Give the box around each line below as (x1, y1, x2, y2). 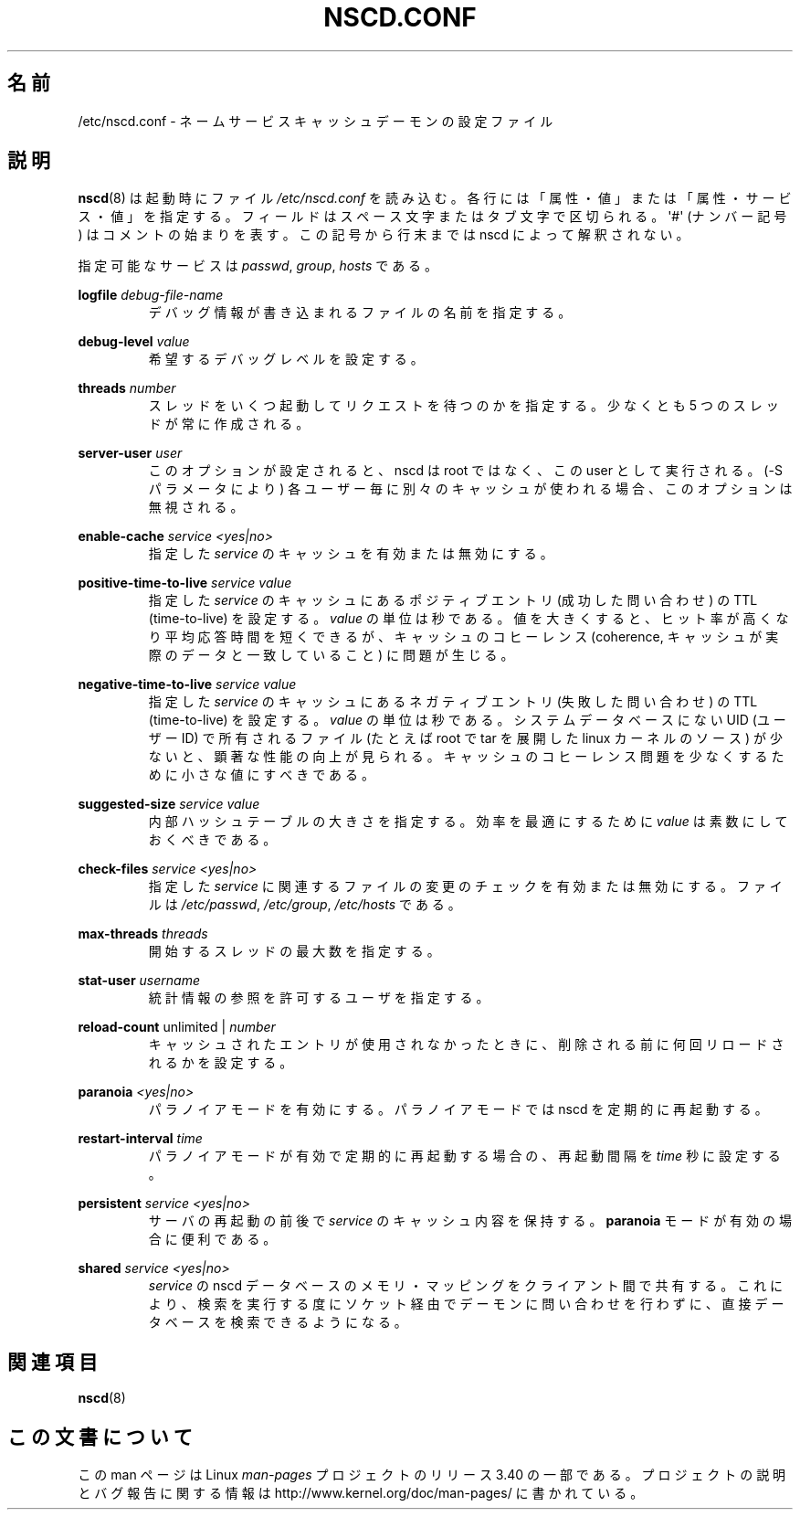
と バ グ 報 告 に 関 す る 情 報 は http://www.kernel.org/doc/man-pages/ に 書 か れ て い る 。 (78, 1485, 644, 1501)
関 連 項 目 (7, 1350, 98, 1374)
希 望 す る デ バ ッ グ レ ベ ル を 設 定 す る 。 (148, 351, 424, 367)
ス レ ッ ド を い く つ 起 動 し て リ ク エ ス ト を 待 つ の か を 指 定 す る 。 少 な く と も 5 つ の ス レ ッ (148, 398, 779, 414)
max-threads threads (78, 926, 208, 942)
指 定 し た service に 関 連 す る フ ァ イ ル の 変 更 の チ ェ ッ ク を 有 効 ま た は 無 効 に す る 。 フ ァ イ (148, 878, 783, 895)
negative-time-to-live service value (78, 676, 297, 693)
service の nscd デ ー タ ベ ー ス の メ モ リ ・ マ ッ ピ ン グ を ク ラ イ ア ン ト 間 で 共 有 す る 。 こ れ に (148, 1278, 784, 1294)
